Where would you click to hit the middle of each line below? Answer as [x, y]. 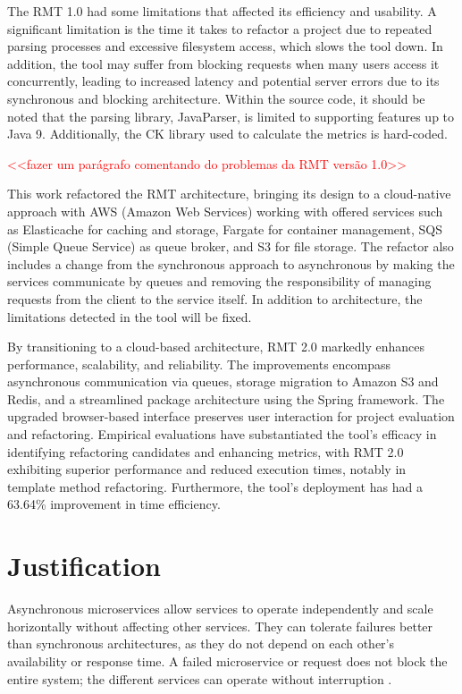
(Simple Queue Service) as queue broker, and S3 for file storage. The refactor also [231, 246]
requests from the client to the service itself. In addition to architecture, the [215, 298]
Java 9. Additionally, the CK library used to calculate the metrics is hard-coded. [227, 134]
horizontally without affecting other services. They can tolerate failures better [220, 626]
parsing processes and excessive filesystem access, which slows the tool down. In [225, 46]
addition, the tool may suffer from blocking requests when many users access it [223, 63]
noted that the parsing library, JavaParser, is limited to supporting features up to [231, 116]
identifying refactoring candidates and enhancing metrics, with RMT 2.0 [206, 451]
